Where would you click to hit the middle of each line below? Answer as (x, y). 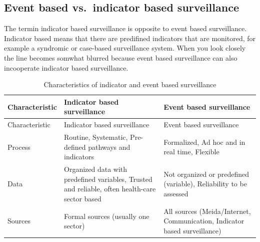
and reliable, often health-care (110, 189)
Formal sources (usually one (107, 216)
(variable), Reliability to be (205, 184)
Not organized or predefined (206, 174)
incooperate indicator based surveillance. (66, 67)
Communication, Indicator (204, 221)
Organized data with (96, 169)
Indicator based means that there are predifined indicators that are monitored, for (130, 38)
